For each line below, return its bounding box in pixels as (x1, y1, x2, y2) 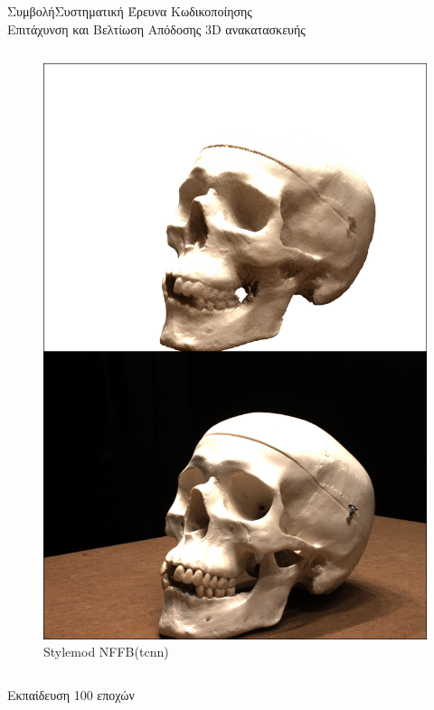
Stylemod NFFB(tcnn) (43, 642, 169, 661)
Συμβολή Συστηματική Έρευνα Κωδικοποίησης (7, 2, 252, 20)
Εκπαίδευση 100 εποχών (7, 685, 135, 704)
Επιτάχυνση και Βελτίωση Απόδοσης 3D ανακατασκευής (7, 19, 306, 38)
